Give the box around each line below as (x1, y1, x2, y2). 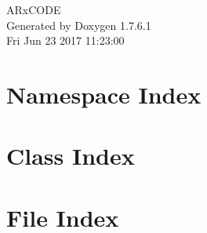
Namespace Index (6, 78, 202, 110)
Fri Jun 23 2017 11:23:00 (6, 32, 125, 49)
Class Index (6, 140, 135, 172)
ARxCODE (6, 2, 61, 17)
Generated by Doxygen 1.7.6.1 (6, 16, 151, 33)
